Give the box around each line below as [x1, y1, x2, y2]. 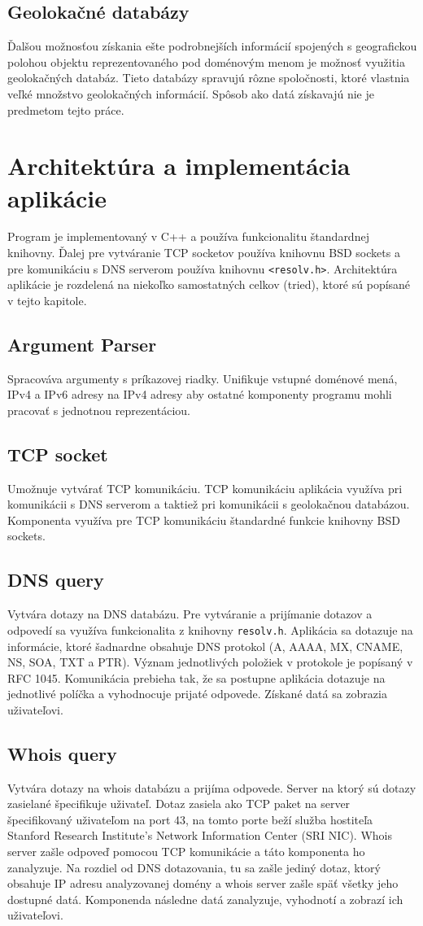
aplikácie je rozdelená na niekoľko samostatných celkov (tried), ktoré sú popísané [7, 276, 411, 293]
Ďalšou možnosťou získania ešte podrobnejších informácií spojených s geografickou [7, 37, 417, 55]
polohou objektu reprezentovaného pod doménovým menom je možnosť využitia [7, 53, 406, 70]
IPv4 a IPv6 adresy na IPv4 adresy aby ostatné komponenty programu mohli [7, 386, 392, 403]
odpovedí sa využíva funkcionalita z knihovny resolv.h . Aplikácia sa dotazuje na [7, 621, 413, 638]
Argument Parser [7, 331, 157, 356]
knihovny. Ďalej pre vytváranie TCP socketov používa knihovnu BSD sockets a [7, 244, 400, 261]
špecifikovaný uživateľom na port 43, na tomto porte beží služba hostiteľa [7, 810, 373, 828]
